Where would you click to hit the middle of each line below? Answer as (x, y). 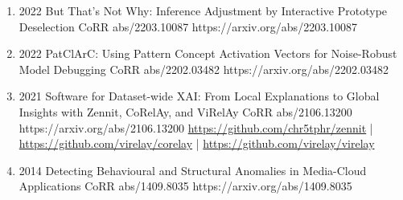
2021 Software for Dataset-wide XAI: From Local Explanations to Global (199, 96)
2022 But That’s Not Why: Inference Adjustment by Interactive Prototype (203, 10)
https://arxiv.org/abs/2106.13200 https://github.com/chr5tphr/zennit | (196, 127)
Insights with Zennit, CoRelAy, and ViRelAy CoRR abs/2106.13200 (185, 111)
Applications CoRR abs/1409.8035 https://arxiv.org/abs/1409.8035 (185, 186)
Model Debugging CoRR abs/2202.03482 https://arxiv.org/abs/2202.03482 (204, 69)
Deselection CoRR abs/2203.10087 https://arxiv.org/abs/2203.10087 (188, 26)
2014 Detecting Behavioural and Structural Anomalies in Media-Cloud (193, 170)
